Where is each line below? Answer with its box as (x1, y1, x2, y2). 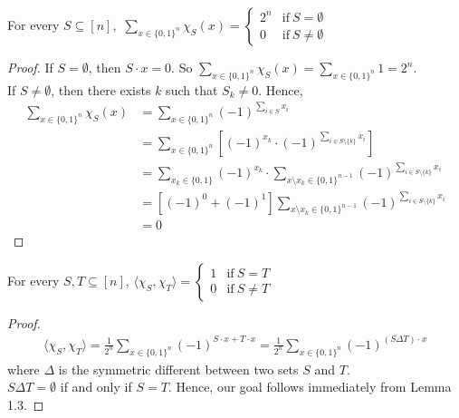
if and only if (60, 377, 132, 396)
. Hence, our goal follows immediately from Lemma (167, 377, 452, 396)
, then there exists (51, 80, 151, 99)
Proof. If (7, 58, 53, 76)
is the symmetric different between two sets (58, 359, 299, 378)
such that (166, 80, 218, 99)
